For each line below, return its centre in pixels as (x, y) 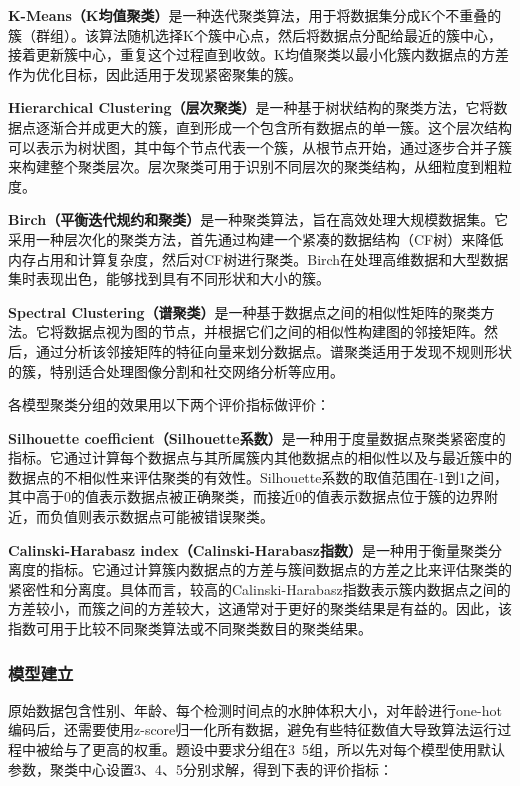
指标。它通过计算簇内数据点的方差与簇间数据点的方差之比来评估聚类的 (280, 569)
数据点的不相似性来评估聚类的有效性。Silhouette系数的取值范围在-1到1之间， (258, 476)
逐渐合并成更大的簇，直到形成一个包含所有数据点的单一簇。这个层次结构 (273, 126)
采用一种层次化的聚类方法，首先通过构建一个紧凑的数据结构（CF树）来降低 (256, 238)
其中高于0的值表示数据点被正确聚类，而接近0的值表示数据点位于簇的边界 (246, 496)
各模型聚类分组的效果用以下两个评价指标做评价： (169, 404)
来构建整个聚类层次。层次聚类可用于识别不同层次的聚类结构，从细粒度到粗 (253, 166)
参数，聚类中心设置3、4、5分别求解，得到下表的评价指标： (200, 768)
